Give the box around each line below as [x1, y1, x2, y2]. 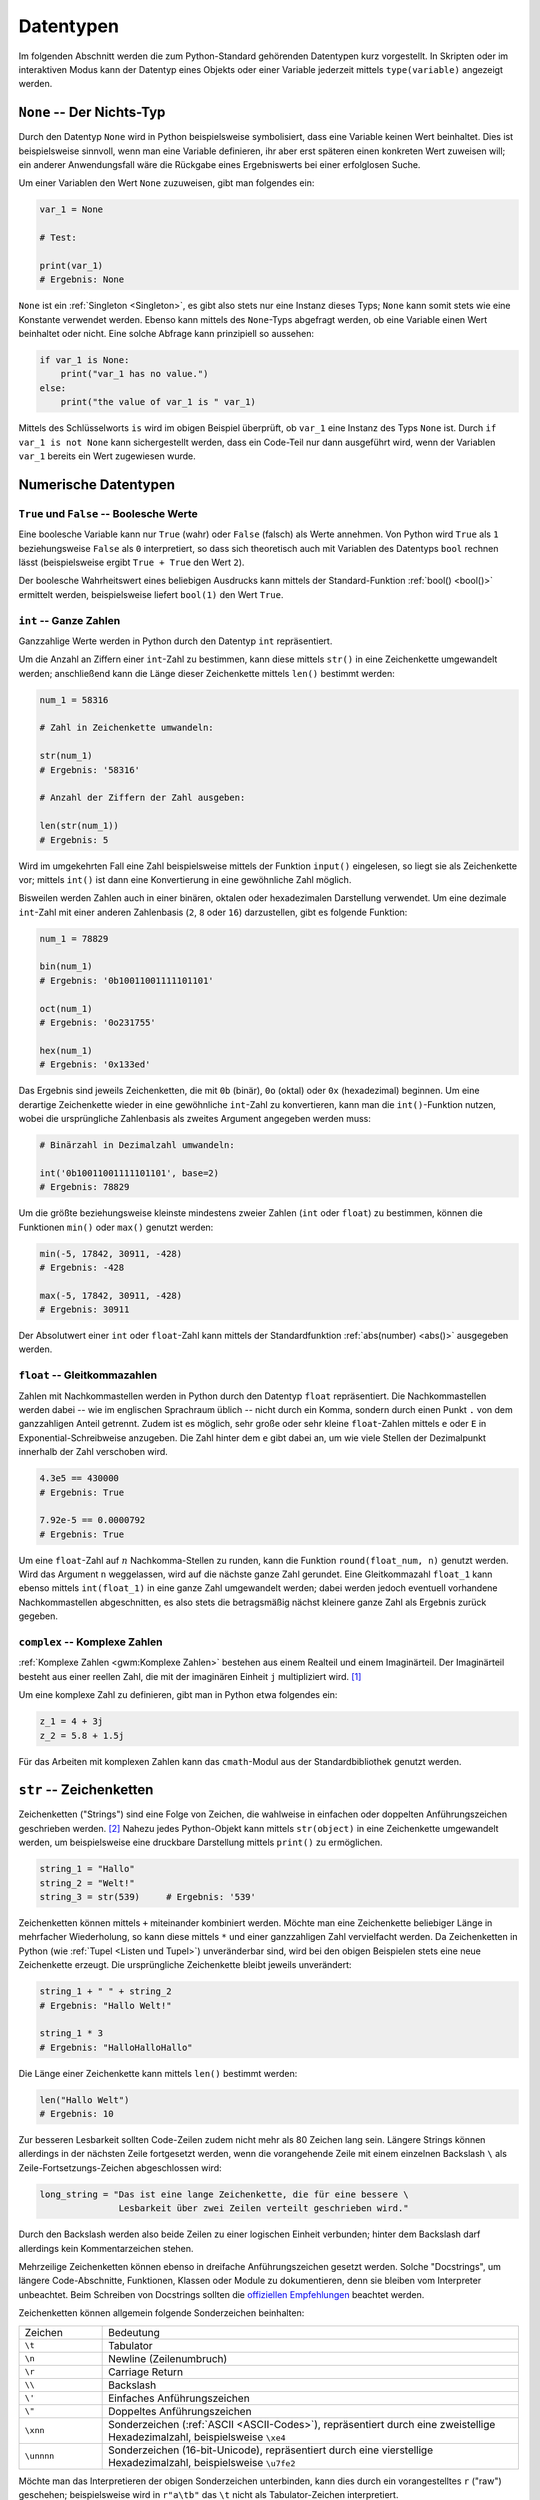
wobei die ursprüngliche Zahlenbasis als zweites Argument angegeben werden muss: [18, 1112, 372, 1124]
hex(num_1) [39, 1045, 93, 1056]
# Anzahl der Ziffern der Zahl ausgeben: [39, 792, 246, 804]
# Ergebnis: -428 [39, 1261, 125, 1273]
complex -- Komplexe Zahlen [18, 1635, 163, 1649]
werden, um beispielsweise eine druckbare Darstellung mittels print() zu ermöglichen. [18, 1836, 383, 1849]
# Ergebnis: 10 [39, 2108, 114, 2120]
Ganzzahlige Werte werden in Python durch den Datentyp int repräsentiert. [18, 635, 333, 647]
